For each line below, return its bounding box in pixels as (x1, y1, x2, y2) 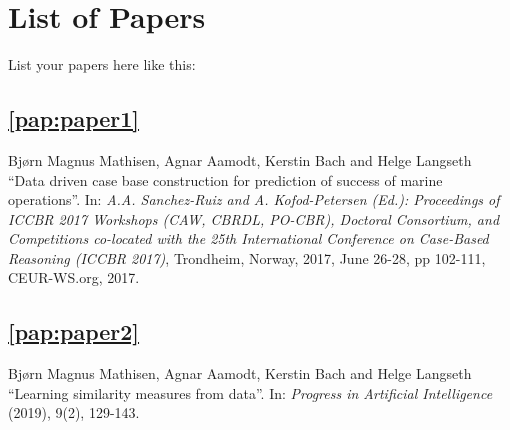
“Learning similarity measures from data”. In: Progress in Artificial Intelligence (8, 382, 493, 403)
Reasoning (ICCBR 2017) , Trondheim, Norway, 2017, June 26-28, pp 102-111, (8, 247, 486, 268)
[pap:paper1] (8, 103, 140, 134)
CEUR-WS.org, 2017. (8, 267, 140, 288)
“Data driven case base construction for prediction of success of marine (8, 169, 443, 190)
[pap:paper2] (8, 316, 140, 347)
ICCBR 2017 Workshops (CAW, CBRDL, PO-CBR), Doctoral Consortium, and (8, 208, 500, 229)
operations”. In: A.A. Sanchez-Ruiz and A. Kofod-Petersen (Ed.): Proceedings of (8, 189, 500, 210)
